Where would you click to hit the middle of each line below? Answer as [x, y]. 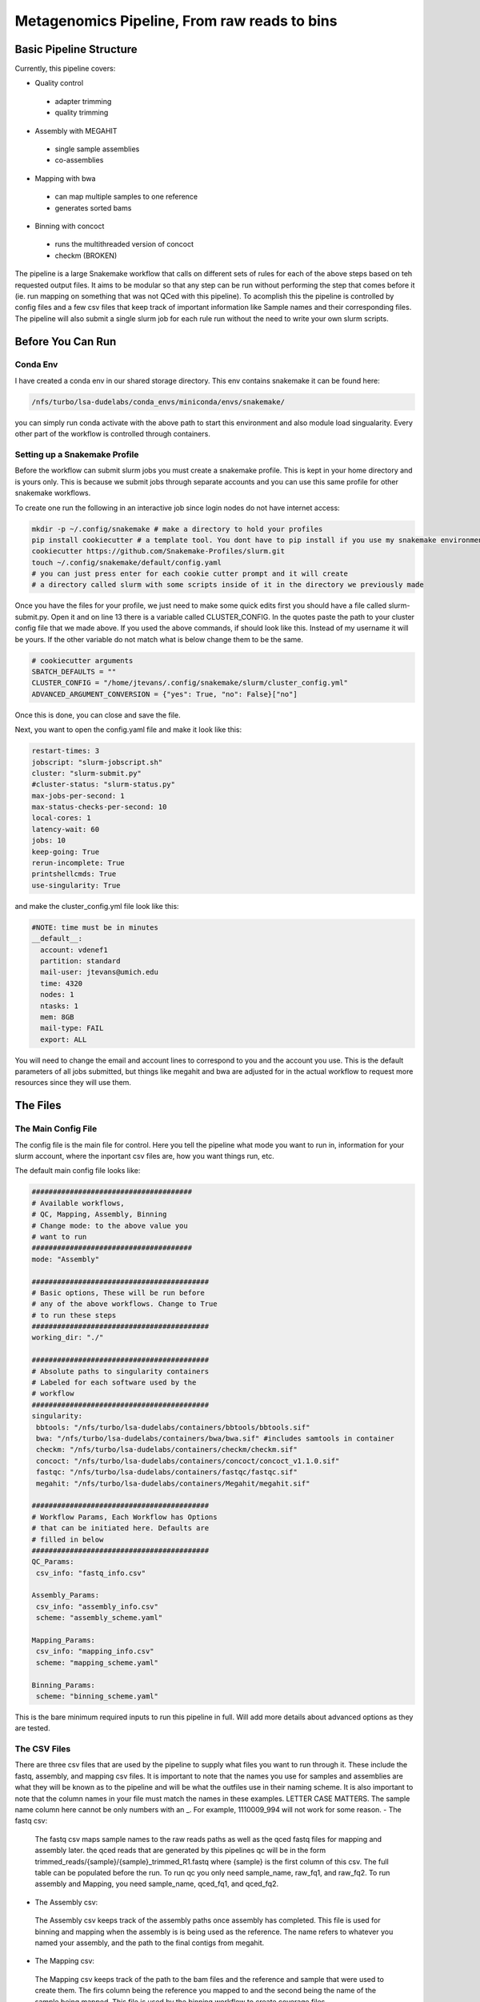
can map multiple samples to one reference [126, 197]
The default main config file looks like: [78, 1171]
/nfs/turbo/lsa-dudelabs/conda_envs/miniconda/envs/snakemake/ [158, 402]
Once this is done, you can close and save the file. [98, 715]
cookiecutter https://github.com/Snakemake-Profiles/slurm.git [158, 551]
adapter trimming [83, 101]
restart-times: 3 [66, 751]
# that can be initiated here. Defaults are [120, 1528]
